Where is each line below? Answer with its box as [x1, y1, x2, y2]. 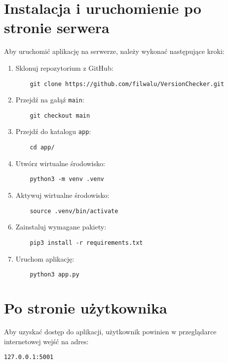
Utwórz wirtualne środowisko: [15, 158, 105, 168]
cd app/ [30, 144, 55, 151]
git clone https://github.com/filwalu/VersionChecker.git [30, 80, 225, 88]
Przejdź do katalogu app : [15, 126, 91, 136]
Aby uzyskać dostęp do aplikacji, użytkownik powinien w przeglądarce [4, 326, 217, 336]
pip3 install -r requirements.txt [30, 239, 143, 246]
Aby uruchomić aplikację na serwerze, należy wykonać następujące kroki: [4, 46, 225, 56]
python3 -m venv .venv [30, 176, 104, 183]
